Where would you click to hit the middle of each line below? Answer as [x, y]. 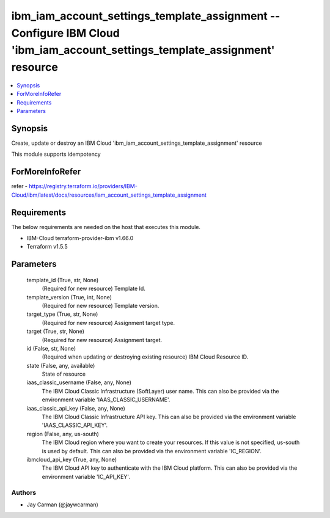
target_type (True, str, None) [62, 314]
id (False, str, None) [51, 348]
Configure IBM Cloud [66, 33]
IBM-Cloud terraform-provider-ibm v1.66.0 [80, 238]
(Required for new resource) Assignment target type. [108, 323]
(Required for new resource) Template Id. [94, 289]
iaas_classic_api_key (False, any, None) [76, 408]
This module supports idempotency [56, 154]
